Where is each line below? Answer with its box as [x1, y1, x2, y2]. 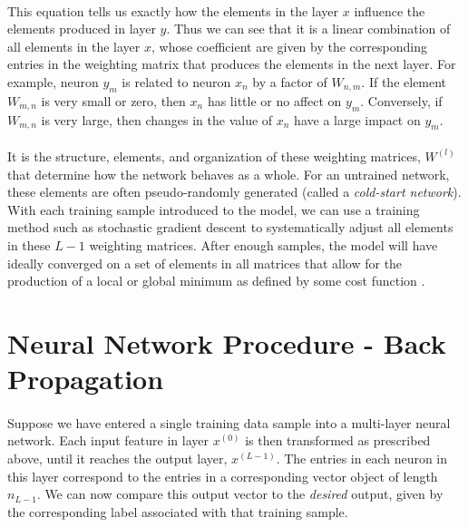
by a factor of [252, 72, 327, 91]
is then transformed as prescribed [245, 431, 431, 450]
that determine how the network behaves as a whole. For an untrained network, [7, 164, 450, 183]
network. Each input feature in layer [7, 431, 209, 450]
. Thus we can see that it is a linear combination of [166, 19, 451, 38]
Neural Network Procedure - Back [7, 324, 446, 361]
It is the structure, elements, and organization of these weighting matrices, [7, 146, 421, 165]
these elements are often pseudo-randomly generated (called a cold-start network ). [7, 182, 462, 201]
